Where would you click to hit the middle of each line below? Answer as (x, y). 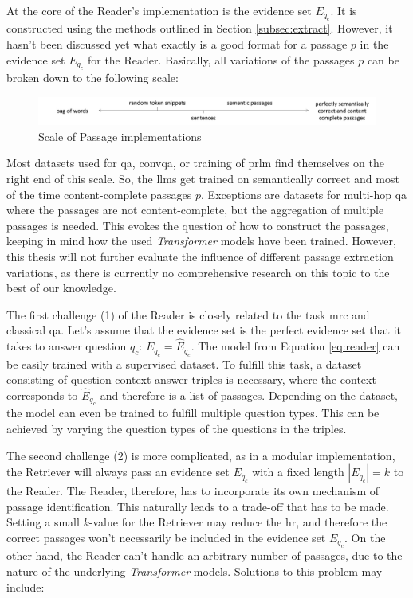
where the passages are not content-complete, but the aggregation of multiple (195, 210)
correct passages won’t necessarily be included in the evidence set (166, 537)
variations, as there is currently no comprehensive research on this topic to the (198, 272)
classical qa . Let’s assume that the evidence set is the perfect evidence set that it (204, 330)
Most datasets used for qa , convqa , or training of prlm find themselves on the (195, 163)
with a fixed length (298, 472)
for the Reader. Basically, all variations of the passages (221, 59)
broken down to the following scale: (92, 77)
